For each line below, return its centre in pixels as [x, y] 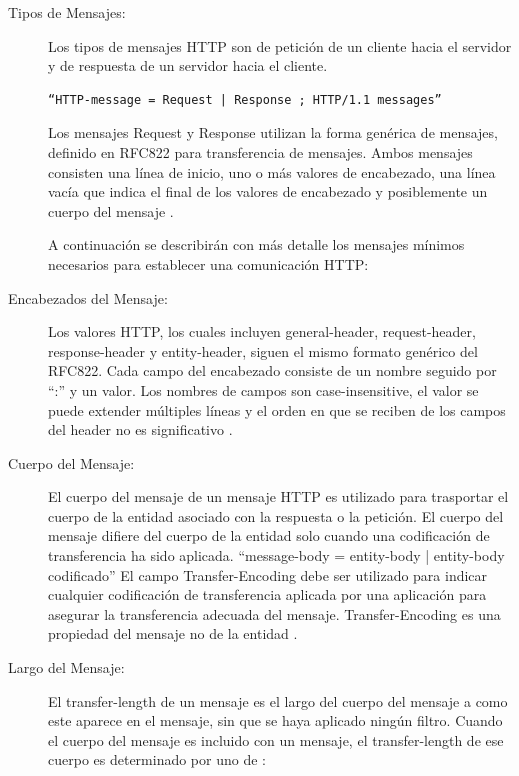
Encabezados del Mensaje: [88, 297]
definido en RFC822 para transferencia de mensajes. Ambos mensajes [260, 151]
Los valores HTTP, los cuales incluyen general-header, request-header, [262, 331]
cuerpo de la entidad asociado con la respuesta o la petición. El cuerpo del [276, 515]
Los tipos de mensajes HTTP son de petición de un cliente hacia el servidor [280, 45]
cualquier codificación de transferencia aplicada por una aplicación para [267, 594]
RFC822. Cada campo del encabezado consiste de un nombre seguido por [272, 370]
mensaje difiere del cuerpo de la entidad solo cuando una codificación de [269, 535]
